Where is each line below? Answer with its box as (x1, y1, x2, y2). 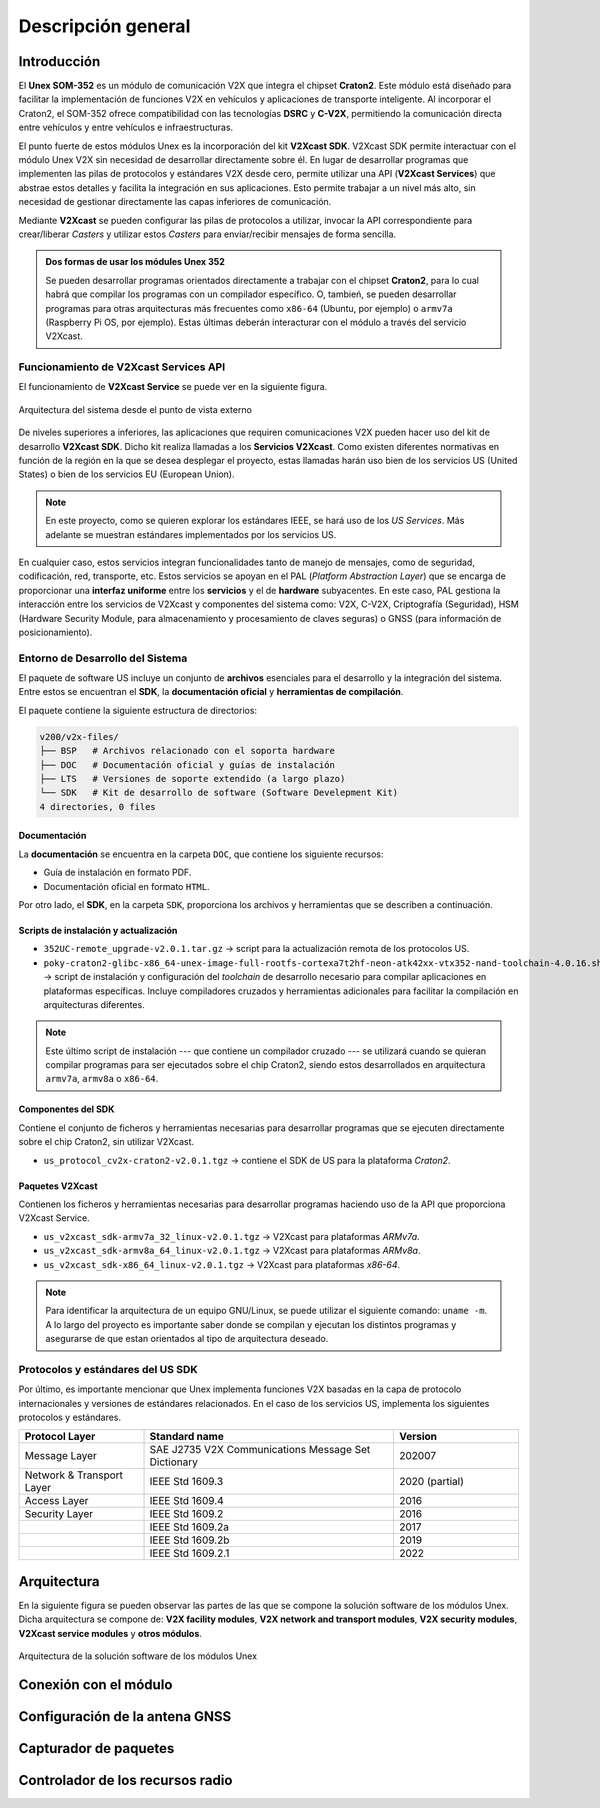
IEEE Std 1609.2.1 (149, 1546, 230, 1560)
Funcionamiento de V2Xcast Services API (18, 360, 226, 374)
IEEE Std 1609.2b (149, 1533, 230, 1547)
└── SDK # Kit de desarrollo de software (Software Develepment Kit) (39, 787, 399, 799)
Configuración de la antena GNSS (18, 1708, 232, 1725)
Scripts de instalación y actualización (18, 924, 178, 936)
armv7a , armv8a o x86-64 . (45, 1073, 159, 1085)
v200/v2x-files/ (39, 731, 120, 742)
